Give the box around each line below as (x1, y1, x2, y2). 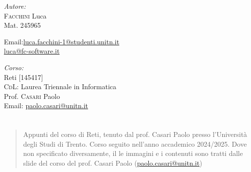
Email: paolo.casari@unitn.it (4, 100, 89, 111)
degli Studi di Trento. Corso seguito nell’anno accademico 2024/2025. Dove (23, 138, 247, 149)
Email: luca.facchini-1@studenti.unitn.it (4, 36, 120, 46)
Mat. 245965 (4, 20, 41, 30)
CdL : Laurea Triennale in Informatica (4, 81, 116, 92)
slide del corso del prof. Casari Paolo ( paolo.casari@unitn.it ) (23, 157, 202, 168)
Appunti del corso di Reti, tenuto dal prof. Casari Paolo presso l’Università (23, 129, 247, 139)
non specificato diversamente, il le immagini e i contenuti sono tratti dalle (23, 148, 243, 158)
